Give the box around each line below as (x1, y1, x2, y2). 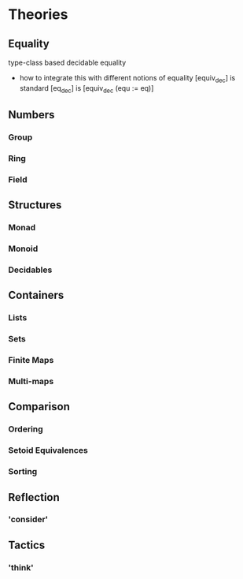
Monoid (8, 243, 39, 254)
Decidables (8, 264, 53, 275)
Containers (8, 289, 64, 302)
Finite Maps (8, 355, 54, 366)
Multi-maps (8, 375, 54, 387)
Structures (8, 199, 62, 212)
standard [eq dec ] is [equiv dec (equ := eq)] (19, 83, 154, 95)
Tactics (8, 538, 46, 551)
